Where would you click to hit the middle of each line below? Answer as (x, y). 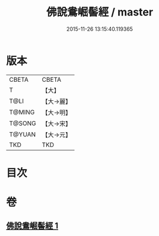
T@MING (22, 112)
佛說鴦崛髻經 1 (32, 226)
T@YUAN (23, 134)
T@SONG (23, 123)
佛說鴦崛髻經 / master (100, 12)
